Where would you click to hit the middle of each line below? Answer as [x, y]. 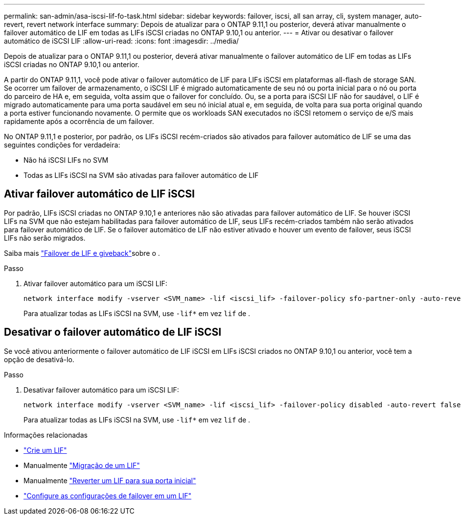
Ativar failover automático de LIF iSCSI [99, 194]
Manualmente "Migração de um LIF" [82, 465]
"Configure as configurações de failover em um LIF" [107, 495]
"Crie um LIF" [45, 450]
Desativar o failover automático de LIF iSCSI [113, 332]
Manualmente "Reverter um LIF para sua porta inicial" [110, 480]
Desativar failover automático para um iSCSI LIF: [101, 390]
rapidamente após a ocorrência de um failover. [79, 121]
